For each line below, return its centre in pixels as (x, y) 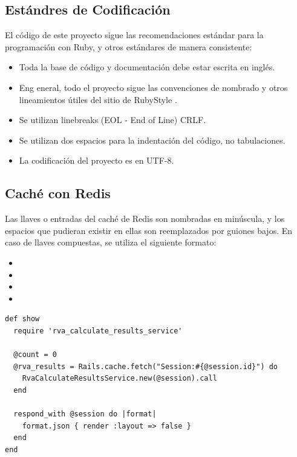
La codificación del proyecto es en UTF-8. (96, 160)
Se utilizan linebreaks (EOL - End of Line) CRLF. (113, 120)
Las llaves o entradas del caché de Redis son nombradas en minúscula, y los (145, 218)
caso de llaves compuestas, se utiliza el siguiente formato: (111, 242)
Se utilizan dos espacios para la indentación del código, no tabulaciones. (152, 140)
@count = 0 (35, 355)
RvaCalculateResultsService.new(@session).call (119, 379)
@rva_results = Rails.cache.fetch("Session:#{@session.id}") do (146, 366)
